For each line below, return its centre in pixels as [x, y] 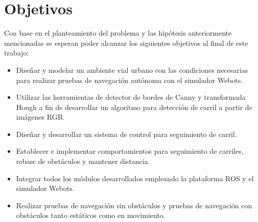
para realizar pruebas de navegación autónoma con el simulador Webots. [130, 80]
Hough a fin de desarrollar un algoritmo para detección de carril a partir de [134, 107]
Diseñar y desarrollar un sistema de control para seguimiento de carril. [126, 134]
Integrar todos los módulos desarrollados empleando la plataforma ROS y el [135, 178]
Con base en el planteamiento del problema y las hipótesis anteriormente [118, 33]
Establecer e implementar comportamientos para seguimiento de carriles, [130, 151]
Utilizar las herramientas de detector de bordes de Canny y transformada [131, 97]
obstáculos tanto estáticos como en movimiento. [91, 215]
